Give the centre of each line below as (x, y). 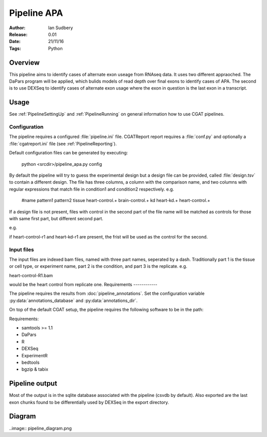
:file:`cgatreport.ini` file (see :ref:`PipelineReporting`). (63, 144)
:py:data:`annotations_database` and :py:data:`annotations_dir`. (73, 300)
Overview (24, 63)
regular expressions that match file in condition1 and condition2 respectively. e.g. (91, 189)
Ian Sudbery (61, 28)
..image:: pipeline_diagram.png (40, 428)
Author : (17, 28)
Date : (15, 42)
